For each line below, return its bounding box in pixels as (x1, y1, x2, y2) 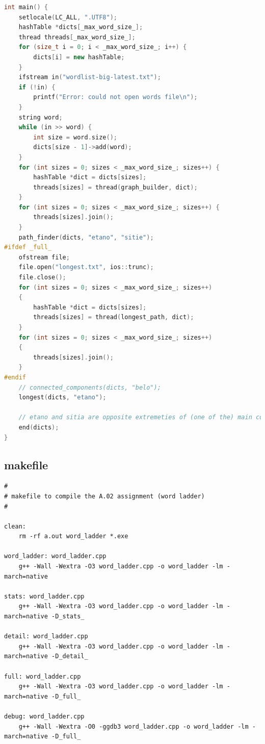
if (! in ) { (18, 83, 56, 91)
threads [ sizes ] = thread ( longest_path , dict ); (33, 314, 194, 321)
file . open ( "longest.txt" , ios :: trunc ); (18, 263, 154, 271)
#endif (4, 373, 26, 381)
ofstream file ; (18, 253, 70, 261)
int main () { (4, 4, 48, 11)
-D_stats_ (51, 613, 85, 620)
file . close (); (18, 274, 66, 281)
